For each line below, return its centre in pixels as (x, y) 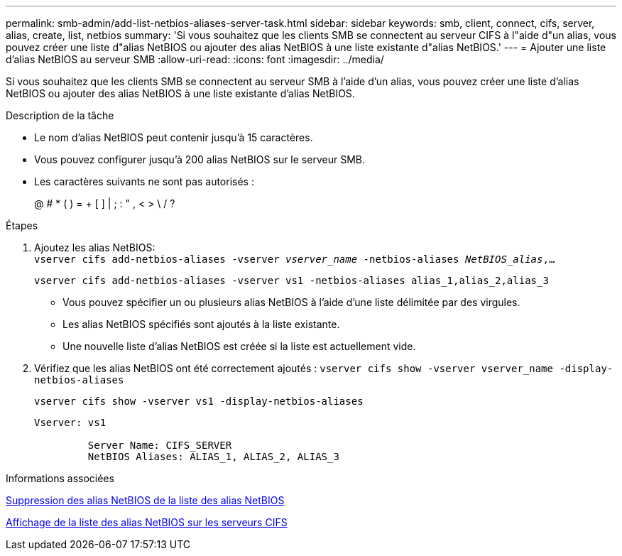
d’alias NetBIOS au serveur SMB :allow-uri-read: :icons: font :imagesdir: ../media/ (195, 59)
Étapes (22, 225)
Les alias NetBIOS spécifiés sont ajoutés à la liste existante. (201, 324)
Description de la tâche (60, 115)
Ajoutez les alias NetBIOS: (95, 247)
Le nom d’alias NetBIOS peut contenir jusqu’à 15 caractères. (174, 137)
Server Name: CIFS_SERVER (160, 445)
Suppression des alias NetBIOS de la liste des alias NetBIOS (145, 500)
